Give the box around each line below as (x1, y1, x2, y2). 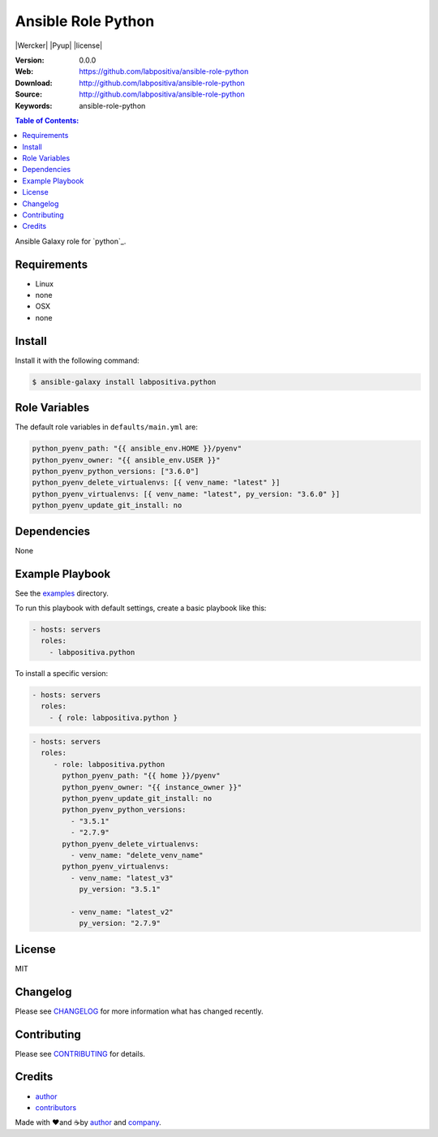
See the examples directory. (15, 588, 109, 598)
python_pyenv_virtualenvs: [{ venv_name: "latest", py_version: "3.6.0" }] (32, 489, 341, 498)
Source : (15, 89, 43, 99)
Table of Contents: (15, 115, 79, 125)
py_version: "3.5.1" (79, 885, 161, 894)
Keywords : (15, 101, 53, 110)
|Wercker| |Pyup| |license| (15, 41, 103, 50)
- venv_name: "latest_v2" (70, 907, 174, 916)
